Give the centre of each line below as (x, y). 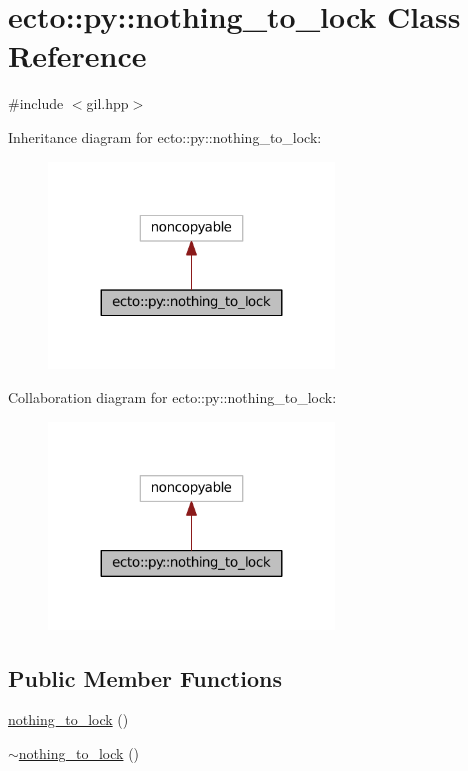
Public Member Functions (145, 677)
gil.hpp (107, 103)
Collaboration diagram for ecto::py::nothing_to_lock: (172, 397)
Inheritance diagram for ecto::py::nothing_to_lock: (165, 136)
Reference (77, 55)
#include (36, 103)
